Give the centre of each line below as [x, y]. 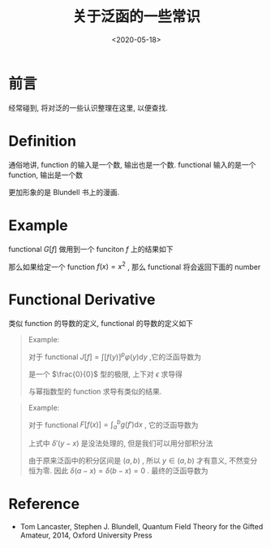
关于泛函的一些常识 [136, 17]
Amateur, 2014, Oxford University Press [86, 535]
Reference [44, 504]
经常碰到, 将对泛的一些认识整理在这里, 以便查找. [88, 107]
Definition [43, 141]
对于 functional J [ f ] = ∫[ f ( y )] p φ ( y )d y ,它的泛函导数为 [114, 356]
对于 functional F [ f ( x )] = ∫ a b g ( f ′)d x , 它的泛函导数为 [113, 425]
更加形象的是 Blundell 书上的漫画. [64, 192]
